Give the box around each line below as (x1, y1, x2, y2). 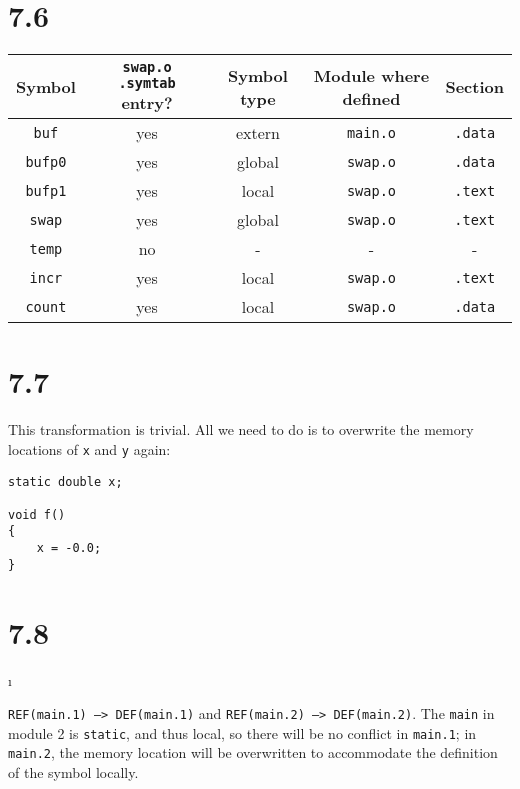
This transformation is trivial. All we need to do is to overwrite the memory (8, 419, 474, 440)
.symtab (118, 75, 176, 92)
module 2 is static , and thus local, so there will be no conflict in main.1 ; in (8, 722, 477, 743)
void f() (8, 507, 66, 522)
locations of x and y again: (8, 438, 171, 459)
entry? (121, 91, 173, 115)
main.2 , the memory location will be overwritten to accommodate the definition (8, 742, 498, 763)
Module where (313, 63, 430, 87)
